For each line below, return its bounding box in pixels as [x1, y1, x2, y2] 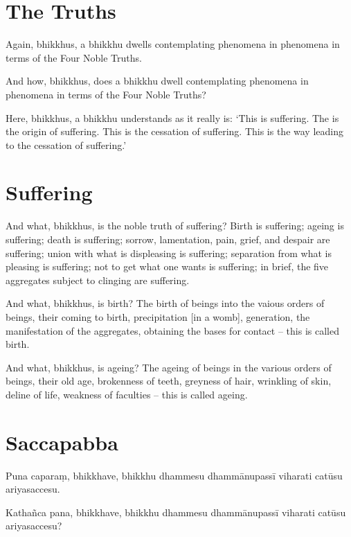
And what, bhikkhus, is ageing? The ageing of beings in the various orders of [6, 360, 332, 374]
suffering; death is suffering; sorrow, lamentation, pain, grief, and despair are [6, 232, 330, 246]
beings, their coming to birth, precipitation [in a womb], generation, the [6, 309, 310, 324]
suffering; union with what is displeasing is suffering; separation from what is [6, 245, 332, 260]
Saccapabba [6, 428, 118, 456]
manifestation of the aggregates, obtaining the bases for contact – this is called [6, 323, 339, 337]
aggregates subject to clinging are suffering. [6, 272, 190, 287]
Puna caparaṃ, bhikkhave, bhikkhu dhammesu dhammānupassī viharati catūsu [6, 468, 343, 482]
